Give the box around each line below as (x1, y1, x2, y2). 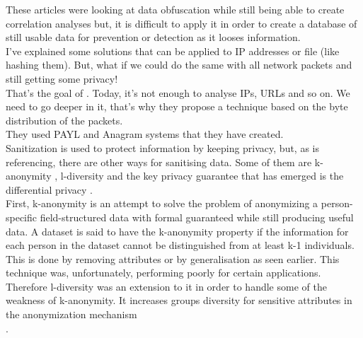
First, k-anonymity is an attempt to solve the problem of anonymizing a (6, 196, 318, 211)
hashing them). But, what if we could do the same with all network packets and (6, 57, 352, 72)
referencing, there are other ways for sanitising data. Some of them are (6, 154, 312, 169)
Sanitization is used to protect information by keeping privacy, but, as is (6, 140, 320, 155)
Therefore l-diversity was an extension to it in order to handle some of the (6, 279, 327, 293)
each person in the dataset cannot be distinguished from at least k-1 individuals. (6, 238, 355, 252)
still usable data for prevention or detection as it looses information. (6, 30, 301, 45)
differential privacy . (6, 182, 93, 197)
